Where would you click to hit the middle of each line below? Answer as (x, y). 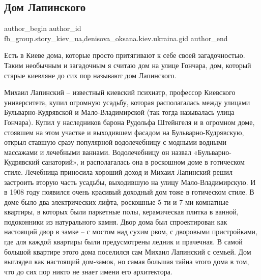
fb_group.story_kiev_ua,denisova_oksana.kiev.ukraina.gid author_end (116, 38)
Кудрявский (22, 162)
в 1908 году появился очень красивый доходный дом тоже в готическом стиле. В (129, 192)
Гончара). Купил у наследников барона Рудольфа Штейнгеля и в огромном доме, (129, 122)
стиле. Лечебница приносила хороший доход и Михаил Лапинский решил (118, 172)
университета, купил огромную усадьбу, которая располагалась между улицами (127, 102)
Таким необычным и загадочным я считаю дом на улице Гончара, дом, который (128, 65)
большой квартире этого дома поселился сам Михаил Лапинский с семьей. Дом (128, 251)
